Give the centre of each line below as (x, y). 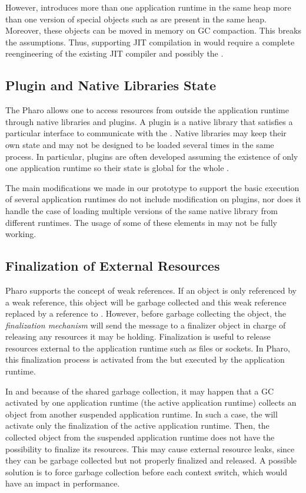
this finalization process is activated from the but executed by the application (145, 359)
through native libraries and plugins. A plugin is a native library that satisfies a (149, 121)
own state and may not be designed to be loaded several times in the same (140, 144)
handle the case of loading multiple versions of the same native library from (142, 210)
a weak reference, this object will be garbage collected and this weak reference (146, 302)
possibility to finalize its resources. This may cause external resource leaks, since (150, 448)
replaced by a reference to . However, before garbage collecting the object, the (146, 313)
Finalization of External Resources (113, 266)
